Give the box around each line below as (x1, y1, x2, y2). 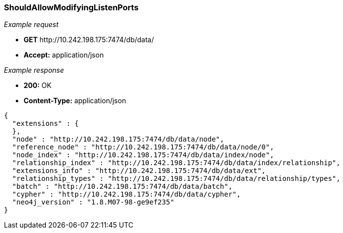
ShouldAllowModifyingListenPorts (4, 2, 139, 12)
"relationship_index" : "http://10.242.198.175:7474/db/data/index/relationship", (12, 159, 341, 167)
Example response (4, 66, 64, 75)
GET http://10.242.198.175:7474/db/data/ (24, 35, 154, 44)
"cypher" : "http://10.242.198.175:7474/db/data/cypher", (12, 190, 241, 199)
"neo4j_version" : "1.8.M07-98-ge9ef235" (12, 198, 174, 206)
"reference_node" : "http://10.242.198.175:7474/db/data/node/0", (12, 143, 274, 151)
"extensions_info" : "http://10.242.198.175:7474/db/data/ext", (12, 167, 266, 175)
